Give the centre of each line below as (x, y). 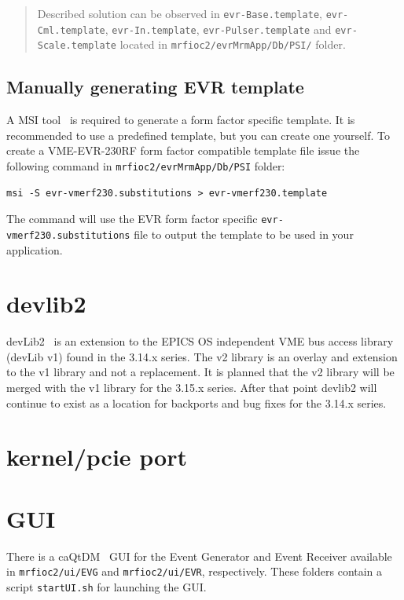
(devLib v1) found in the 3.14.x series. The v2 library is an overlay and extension (202, 356)
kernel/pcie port (97, 457)
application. (35, 249)
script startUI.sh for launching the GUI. (107, 586)
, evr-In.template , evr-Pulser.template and (218, 29)
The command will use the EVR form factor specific (132, 219)
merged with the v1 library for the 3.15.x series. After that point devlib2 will (192, 388)
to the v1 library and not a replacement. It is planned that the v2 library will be (200, 372)
